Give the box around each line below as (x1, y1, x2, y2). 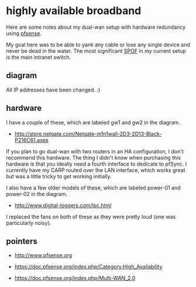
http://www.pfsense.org (14, 252, 73, 259)
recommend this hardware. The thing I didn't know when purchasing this (6, 154, 181, 161)
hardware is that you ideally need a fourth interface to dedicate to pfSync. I (6, 160, 187, 167)
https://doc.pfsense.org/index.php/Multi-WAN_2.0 (14, 275, 136, 282)
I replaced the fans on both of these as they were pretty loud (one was (6, 213, 176, 220)
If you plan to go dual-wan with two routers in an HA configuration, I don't (6, 148, 184, 155)
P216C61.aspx (14, 136, 49, 143)
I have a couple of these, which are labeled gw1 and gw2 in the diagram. (6, 119, 180, 126)
